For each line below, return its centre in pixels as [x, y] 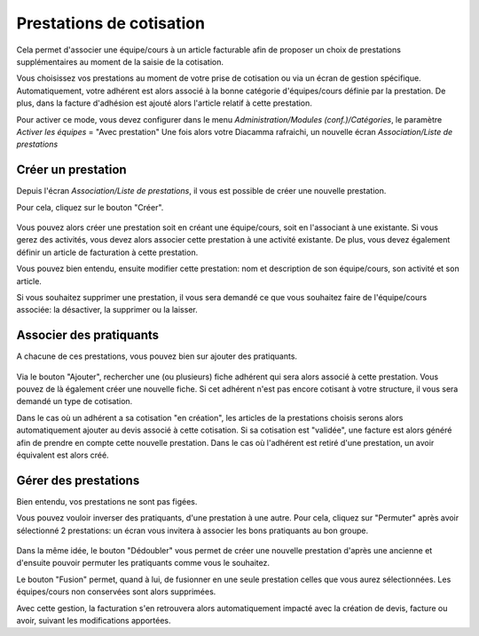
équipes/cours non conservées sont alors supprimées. [116, 592]
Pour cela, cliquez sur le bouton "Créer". [90, 207]
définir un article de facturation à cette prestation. [107, 252]
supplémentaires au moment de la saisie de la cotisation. [120, 61]
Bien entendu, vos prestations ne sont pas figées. [107, 501]
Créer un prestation [72, 170]
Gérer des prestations [78, 480]
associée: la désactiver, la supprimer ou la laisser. [107, 310]
